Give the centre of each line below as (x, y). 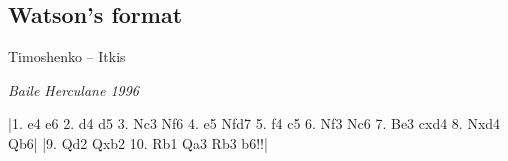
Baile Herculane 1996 (74, 89)
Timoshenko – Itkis (67, 56)
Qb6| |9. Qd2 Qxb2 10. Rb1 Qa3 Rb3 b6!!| (138, 142)
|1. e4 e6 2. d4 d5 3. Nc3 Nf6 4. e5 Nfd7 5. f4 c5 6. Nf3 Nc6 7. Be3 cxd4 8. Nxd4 (254, 123)
